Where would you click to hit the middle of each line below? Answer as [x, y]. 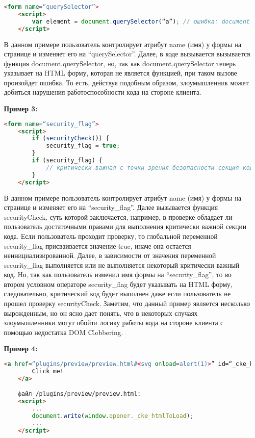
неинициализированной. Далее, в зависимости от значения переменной [110, 255]
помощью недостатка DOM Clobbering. [64, 332]
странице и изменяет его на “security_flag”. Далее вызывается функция [111, 207]
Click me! [48, 371]
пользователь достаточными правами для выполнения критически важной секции [125, 226]
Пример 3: [21, 109]
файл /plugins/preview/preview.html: [79, 394]
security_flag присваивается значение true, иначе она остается [98, 245]
